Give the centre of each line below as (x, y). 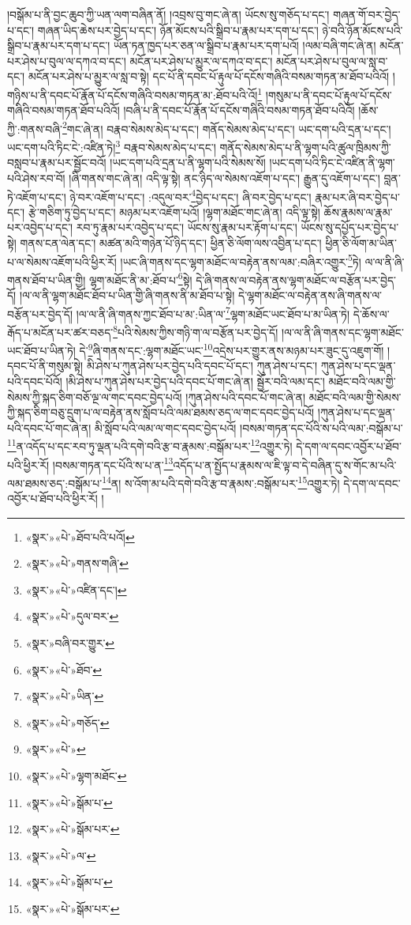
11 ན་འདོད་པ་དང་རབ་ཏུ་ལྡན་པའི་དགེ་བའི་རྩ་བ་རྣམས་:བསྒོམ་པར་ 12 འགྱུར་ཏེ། (150, 445)
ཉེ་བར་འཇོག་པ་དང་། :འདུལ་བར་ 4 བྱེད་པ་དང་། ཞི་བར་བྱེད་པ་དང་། (191, 195)
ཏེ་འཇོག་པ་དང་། (37, 196)
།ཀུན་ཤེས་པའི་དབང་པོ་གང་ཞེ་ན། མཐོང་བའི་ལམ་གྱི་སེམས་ (293, 396)
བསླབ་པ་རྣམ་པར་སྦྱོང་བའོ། (57, 162)
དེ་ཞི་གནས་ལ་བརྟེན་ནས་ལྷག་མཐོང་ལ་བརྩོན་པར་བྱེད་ (296, 279)
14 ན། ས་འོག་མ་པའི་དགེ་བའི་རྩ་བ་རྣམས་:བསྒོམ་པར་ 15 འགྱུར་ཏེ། (221, 481)
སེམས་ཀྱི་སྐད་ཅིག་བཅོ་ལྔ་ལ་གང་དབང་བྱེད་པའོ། (95, 396)
